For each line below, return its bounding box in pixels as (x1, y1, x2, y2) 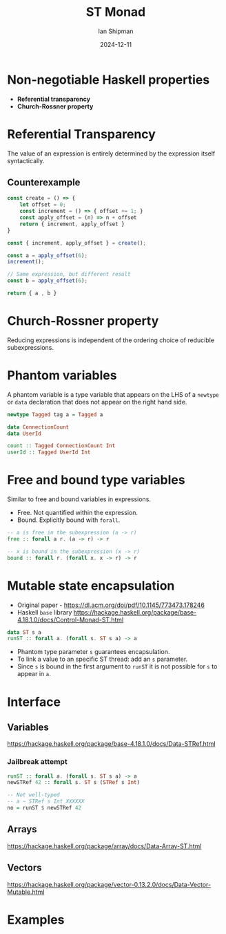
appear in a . (17, 670, 51, 678)
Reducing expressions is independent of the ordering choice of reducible (7, 336, 215, 344)
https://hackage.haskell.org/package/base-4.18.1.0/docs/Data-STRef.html (7, 740, 216, 748)
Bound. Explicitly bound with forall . (17, 516, 121, 524)
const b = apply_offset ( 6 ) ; (7, 277, 88, 284)
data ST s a (7, 628, 41, 636)
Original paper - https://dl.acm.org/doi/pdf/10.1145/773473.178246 (17, 601, 205, 609)
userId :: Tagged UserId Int (7, 449, 91, 456)
